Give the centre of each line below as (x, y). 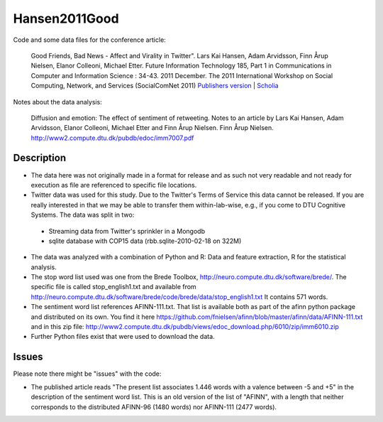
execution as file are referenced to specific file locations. (114, 185)
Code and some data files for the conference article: (89, 40)
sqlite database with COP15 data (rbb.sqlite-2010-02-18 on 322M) (145, 241)
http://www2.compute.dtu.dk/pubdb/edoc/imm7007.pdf (112, 138)
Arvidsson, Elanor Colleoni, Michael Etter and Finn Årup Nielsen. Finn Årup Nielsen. (152, 128)
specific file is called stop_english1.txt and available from (113, 287)
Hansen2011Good (66, 18)
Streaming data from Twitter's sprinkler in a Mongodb (127, 231)
